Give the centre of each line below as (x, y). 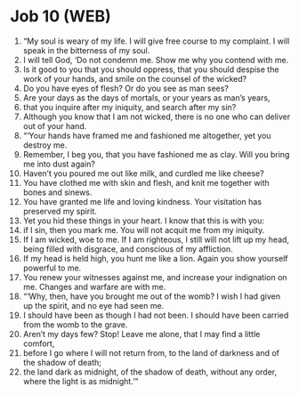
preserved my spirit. (60, 211)
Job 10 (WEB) (61, 16)
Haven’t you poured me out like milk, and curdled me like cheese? (144, 173)
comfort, (39, 343)
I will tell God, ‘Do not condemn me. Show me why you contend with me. (156, 60)
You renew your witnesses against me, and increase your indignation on (155, 277)
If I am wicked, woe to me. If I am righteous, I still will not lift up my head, (156, 239)
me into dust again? (59, 164)
